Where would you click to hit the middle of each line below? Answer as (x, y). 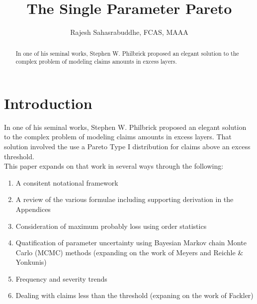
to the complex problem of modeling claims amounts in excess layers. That (118, 137)
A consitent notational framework (67, 182)
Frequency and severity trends (61, 278)
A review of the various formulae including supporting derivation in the (125, 199)
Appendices (33, 209)
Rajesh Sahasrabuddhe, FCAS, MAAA (129, 32)
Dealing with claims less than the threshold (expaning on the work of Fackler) (134, 295)
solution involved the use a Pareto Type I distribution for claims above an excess (127, 146)
